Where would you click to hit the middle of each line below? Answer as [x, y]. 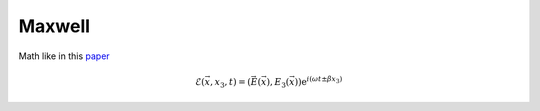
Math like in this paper [64, 56]
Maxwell [54, 26]
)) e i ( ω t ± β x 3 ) [318, 81]
